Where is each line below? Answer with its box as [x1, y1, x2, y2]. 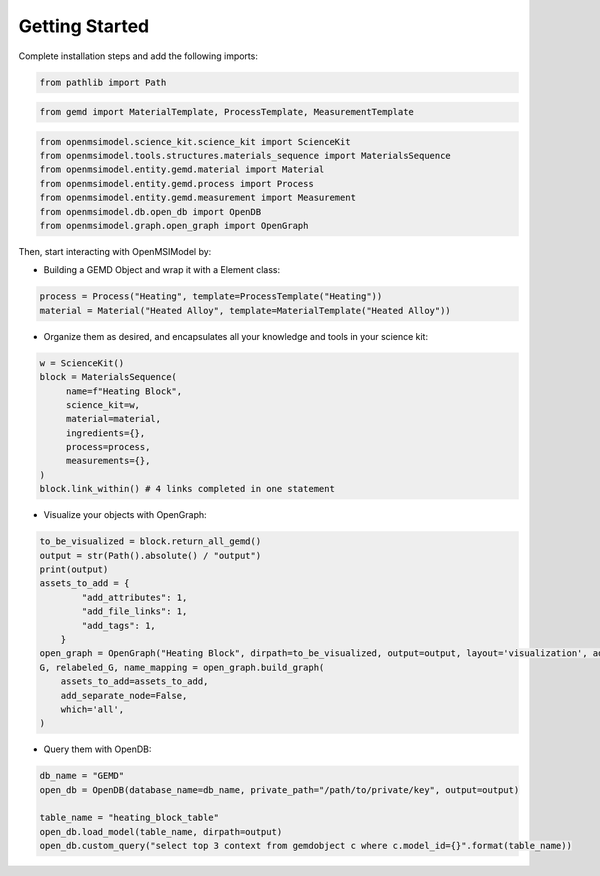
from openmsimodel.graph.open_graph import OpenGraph [39, 220, 309, 232]
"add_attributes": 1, [81, 591, 188, 603]
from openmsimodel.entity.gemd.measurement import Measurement [39, 192, 357, 204]
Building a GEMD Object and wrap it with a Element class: [43, 264, 281, 276]
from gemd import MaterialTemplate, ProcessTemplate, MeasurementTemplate [39, 106, 415, 118]
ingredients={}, [65, 427, 146, 439]
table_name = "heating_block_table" [39, 812, 220, 824]
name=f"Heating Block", [65, 385, 183, 397]
